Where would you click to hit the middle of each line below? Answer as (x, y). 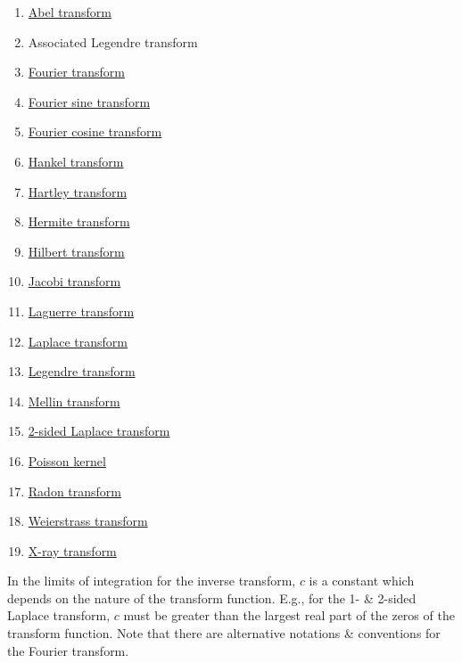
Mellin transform (74, 401)
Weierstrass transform (88, 521)
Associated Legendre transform (113, 41)
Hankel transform (76, 161)
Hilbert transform (76, 251)
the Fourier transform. (68, 650)
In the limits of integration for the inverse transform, (152, 581)
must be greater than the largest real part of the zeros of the (289, 615)
